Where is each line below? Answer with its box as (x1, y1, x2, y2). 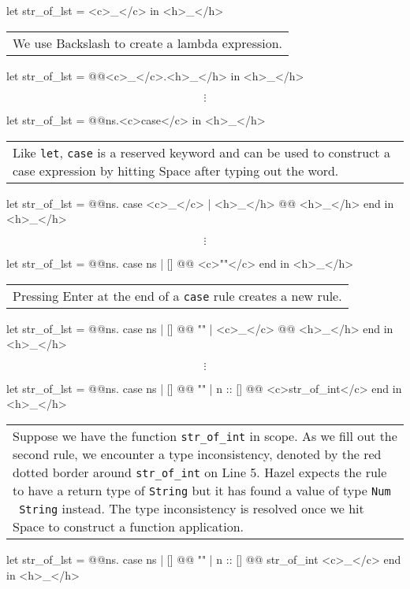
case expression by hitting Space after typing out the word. (13, 161, 339, 180)
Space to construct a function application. (13, 517, 244, 535)
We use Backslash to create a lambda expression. (13, 33, 283, 52)
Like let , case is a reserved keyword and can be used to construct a (13, 143, 390, 161)
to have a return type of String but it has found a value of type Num (13, 480, 391, 499)
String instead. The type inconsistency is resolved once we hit (19, 498, 364, 517)
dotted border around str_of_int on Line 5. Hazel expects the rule (13, 462, 387, 481)
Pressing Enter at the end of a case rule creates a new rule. (13, 286, 342, 305)
